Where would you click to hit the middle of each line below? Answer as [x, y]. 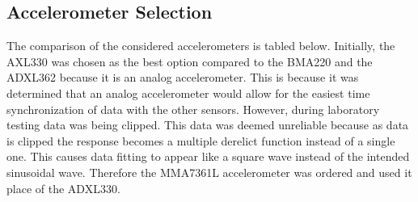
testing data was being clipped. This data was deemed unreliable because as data [208, 125]
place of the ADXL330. [63, 188]
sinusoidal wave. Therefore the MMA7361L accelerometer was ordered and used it [209, 172]
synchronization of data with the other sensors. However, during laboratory [193, 109]
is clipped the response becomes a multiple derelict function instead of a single [201, 140]
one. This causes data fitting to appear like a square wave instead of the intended [208, 156]
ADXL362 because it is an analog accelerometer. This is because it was [183, 77]
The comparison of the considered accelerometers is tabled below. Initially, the [201, 46]
